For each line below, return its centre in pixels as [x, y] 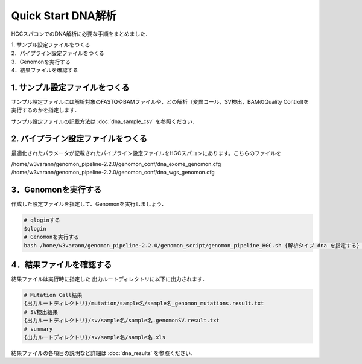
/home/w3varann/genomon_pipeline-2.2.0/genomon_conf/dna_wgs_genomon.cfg [113, 173]
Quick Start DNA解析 [64, 16]
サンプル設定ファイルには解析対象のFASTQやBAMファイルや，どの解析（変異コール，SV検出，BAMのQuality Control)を [160, 102]
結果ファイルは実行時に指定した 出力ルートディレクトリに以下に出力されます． [110, 279]
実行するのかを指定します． [46, 110]
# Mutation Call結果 [53, 295]
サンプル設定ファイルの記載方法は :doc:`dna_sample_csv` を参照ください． [104, 121]
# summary [38, 329]
